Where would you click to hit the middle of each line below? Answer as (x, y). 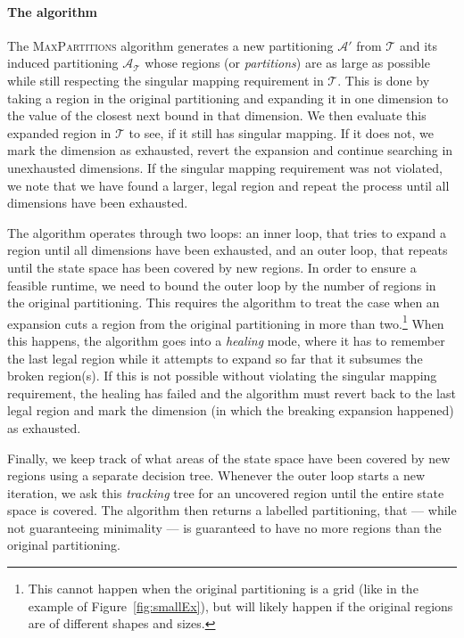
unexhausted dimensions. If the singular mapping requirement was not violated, (225, 167)
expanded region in (59, 132)
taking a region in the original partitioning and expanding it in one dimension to (228, 98)
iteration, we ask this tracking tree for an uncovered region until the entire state (226, 492)
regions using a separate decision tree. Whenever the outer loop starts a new (216, 475)
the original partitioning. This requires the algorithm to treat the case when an (224, 303)
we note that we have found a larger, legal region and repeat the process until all (228, 185)
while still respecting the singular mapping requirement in (166, 80)
